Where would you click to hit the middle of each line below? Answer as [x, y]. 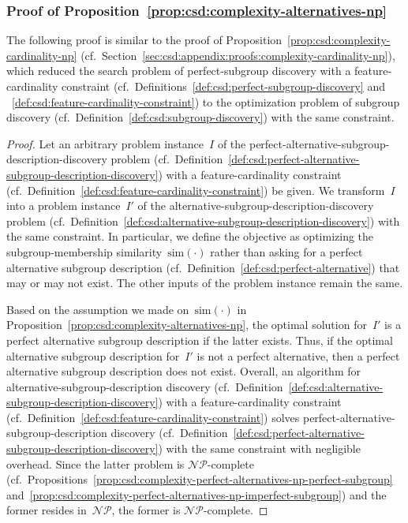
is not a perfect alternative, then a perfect [298, 355]
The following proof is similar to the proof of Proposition [144, 40]
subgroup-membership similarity [84, 251]
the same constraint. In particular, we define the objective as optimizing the [190, 236]
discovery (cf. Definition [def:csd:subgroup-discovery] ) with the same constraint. [200, 117]
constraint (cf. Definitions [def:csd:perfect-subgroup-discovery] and [223, 86]
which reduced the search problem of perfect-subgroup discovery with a [179, 71]
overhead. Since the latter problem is [95, 463]
